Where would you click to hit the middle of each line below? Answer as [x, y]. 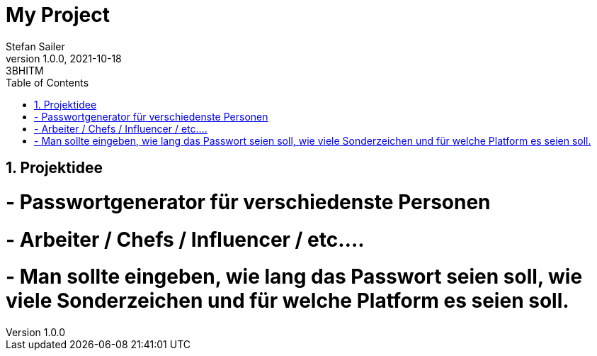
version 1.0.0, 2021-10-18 [64, 58]
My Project [58, 15]
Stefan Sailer [35, 46]
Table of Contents [47, 82]
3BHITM [25, 70]
